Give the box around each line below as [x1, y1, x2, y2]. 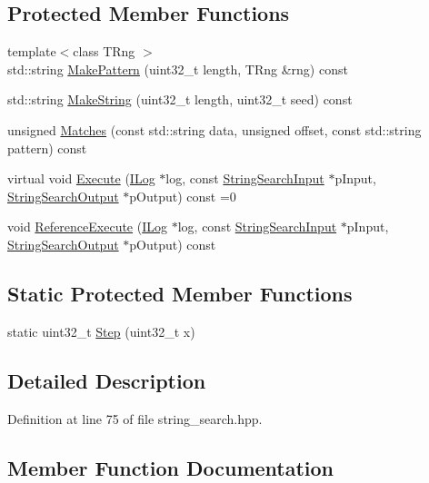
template [7, 42, 56, 61]
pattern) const [7, 138, 87, 157]
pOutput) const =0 [129, 186, 236, 205]
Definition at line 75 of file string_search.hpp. [7, 409, 263, 428]
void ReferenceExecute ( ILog [7, 217, 168, 236]
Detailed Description [7, 366, 206, 394]
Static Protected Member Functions [7, 279, 353, 307]
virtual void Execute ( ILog [7, 169, 155, 188]
